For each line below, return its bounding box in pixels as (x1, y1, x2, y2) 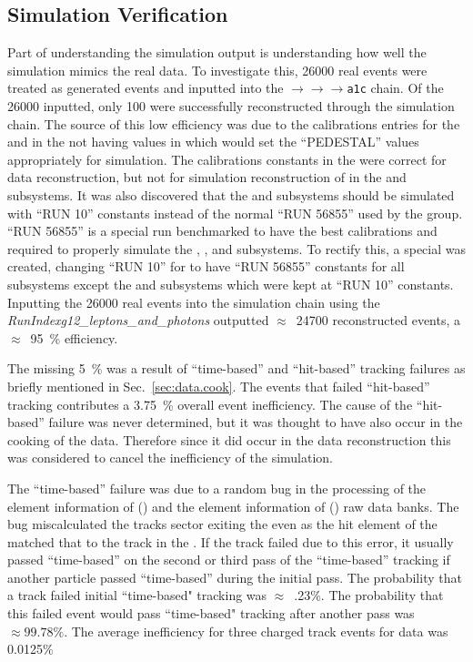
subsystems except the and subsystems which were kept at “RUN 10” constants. (7, 274, 454, 293)
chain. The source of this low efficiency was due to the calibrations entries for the (7, 114, 460, 133)
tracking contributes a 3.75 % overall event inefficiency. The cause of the (7, 394, 413, 413)
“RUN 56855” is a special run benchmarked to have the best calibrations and (7, 221, 438, 240)
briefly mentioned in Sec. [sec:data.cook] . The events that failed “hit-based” (7, 376, 430, 395)
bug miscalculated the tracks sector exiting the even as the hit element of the (7, 514, 438, 534)
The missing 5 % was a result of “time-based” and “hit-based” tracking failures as (7, 359, 466, 378)
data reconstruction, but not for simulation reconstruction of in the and (7, 168, 407, 187)
